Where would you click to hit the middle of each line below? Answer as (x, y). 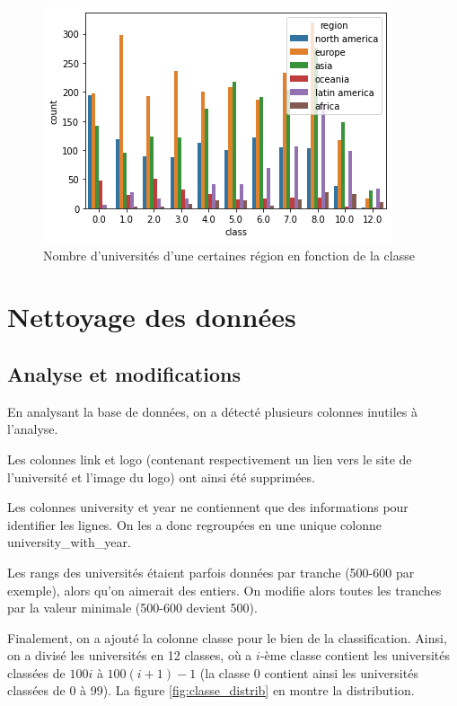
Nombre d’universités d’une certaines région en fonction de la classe (229, 255)
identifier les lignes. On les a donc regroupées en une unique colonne (194, 524)
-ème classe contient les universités (355, 655)
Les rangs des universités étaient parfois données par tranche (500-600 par (211, 572)
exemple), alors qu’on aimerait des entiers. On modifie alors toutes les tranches (224, 590)
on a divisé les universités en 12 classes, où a (130, 655)
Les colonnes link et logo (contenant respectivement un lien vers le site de (210, 459)
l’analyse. (33, 429)
